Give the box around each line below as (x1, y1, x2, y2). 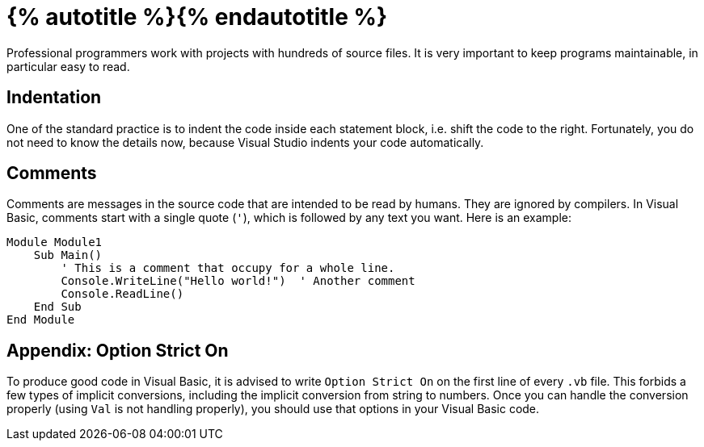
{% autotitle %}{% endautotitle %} (6, 3, 388, 31)
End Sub (33, 300, 82, 314)
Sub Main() (33, 249, 103, 262)
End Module (6, 313, 75, 327)
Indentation (6, 87, 102, 108)
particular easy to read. (6, 59, 130, 73)
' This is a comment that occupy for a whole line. (61, 261, 395, 275)
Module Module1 (6, 236, 103, 249)
